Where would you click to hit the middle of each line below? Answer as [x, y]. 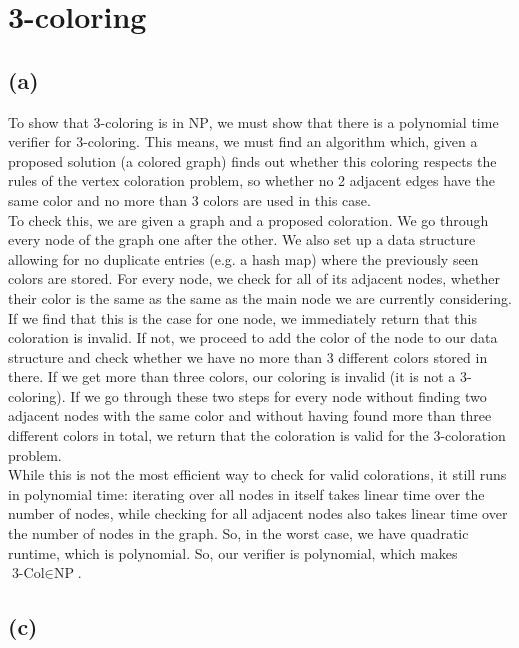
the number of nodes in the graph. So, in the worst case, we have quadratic [238, 533]
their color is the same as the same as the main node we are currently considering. [260, 297]
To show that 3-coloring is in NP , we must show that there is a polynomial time [253, 121]
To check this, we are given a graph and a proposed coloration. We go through [248, 219]
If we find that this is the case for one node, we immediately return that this [243, 317]
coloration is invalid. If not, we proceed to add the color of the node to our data [253, 337]
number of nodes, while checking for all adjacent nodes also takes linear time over [258, 513]
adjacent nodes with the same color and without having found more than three [250, 415]
